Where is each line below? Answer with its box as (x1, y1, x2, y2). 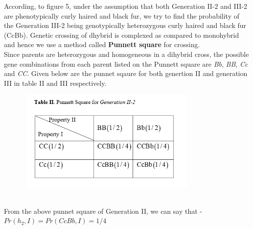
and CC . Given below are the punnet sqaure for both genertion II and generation (4, 68, 248, 78)
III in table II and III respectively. (4, 77, 107, 88)
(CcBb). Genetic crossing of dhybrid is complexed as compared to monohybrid (4, 29, 239, 40)
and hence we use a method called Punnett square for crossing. (4, 39, 200, 50)
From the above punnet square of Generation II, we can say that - (4, 205, 202, 216)
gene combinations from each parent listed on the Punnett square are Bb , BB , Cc (4, 58, 248, 69)
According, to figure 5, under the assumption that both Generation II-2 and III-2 (4, 1, 248, 11)
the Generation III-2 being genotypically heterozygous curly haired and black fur (4, 20, 247, 30)
